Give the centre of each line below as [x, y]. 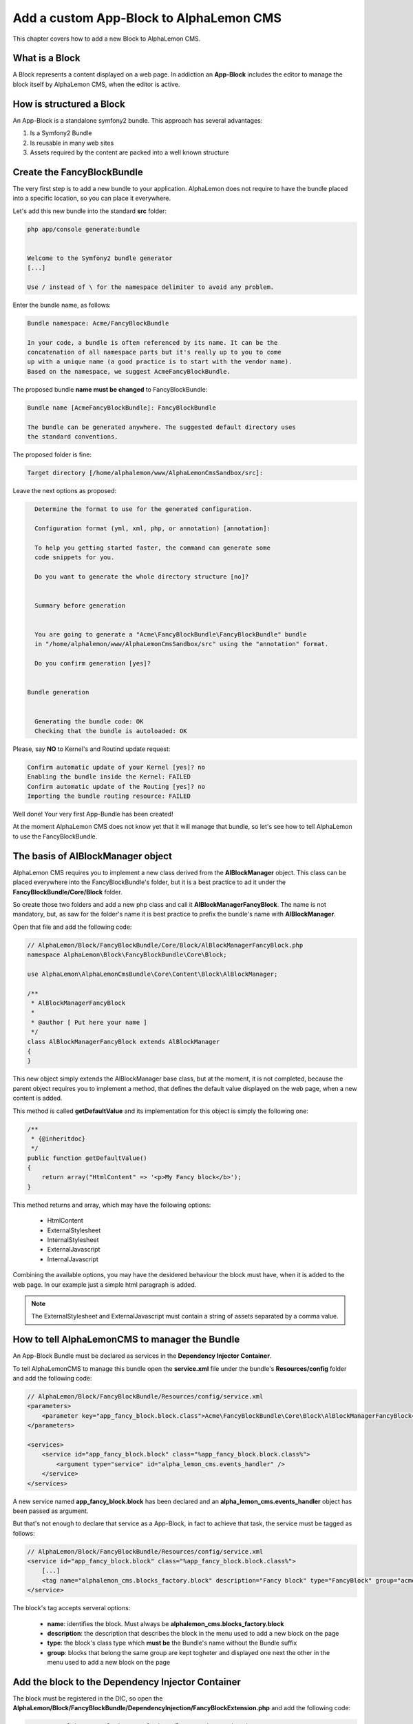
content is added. [38, 1098]
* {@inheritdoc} [59, 1139]
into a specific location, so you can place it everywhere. [92, 198]
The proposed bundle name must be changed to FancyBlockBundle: [110, 389]
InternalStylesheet [73, 1240]
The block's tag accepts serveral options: [72, 1608]
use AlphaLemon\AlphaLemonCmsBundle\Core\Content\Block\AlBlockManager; [152, 974]
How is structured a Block [69, 104]
